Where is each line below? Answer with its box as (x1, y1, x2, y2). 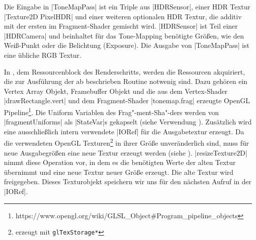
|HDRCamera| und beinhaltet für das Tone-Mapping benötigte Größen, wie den (4, 30, 244, 40)
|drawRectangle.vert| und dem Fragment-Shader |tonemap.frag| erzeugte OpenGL (4, 95, 250, 106)
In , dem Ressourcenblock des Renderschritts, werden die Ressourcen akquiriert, (4, 66, 245, 77)
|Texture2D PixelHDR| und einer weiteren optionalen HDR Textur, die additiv (4, 11, 242, 21)
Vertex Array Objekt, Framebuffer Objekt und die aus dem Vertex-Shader (4, 85, 228, 96)
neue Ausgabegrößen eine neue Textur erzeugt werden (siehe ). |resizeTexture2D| (4, 147, 248, 158)
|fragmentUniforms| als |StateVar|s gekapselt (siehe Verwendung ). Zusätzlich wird (4, 117, 252, 127)
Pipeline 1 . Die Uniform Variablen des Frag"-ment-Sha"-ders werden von (4, 105, 219, 117)
